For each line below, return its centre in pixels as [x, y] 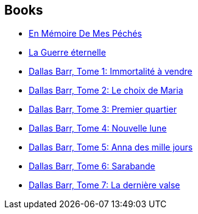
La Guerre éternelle [67, 53]
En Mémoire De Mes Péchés [85, 34]
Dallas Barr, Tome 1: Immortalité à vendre [111, 72]
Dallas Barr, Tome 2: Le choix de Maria [106, 90]
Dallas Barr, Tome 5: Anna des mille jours [111, 147]
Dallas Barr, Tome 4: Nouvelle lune [98, 128]
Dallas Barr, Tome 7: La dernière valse [104, 185]
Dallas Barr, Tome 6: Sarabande [92, 166]
